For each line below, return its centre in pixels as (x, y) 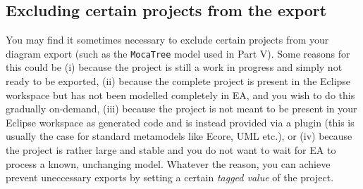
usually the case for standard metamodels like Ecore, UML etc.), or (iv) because (179, 136)
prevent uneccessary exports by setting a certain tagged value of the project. (170, 177)
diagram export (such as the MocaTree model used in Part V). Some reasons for (178, 53)
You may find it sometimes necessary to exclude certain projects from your (167, 40)
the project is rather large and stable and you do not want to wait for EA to (171, 150)
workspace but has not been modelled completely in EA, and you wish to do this (180, 94)
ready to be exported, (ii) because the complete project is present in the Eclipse (178, 81)
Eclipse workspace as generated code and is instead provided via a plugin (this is (180, 122)
